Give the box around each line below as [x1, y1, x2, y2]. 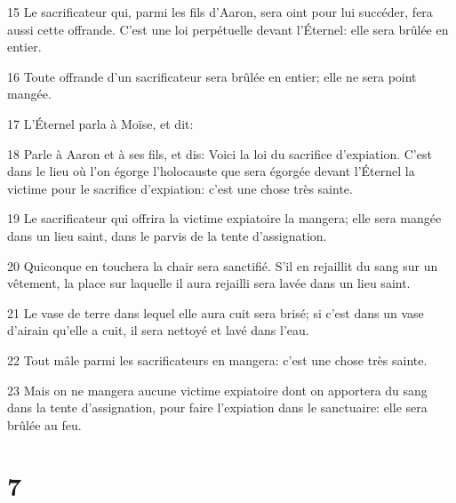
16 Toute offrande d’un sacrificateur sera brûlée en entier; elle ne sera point [7, 67, 417, 85]
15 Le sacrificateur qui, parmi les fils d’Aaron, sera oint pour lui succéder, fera [7, 3, 433, 20]
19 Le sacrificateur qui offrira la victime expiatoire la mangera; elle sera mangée [7, 209, 442, 228]
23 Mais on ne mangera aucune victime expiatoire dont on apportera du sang [7, 380, 428, 399]
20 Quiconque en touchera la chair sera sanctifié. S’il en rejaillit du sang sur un [7, 256, 438, 275]
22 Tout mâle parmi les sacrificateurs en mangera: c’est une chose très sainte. [7, 350, 428, 369]
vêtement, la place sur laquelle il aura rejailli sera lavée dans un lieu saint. [7, 274, 411, 292]
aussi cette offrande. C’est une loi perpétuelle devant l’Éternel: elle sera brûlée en [7, 20, 449, 38]
